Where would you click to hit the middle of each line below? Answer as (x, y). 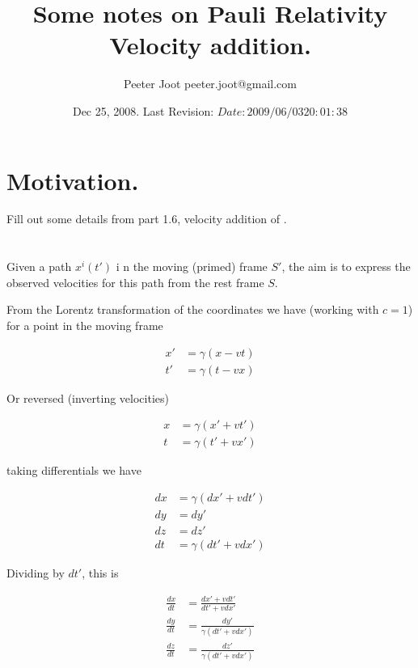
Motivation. (73, 180)
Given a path (39, 266)
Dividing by (36, 573)
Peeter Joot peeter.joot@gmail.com (210, 84)
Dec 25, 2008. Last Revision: (143, 110)
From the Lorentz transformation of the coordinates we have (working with (193, 309)
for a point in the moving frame (85, 325)
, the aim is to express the (346, 266)
